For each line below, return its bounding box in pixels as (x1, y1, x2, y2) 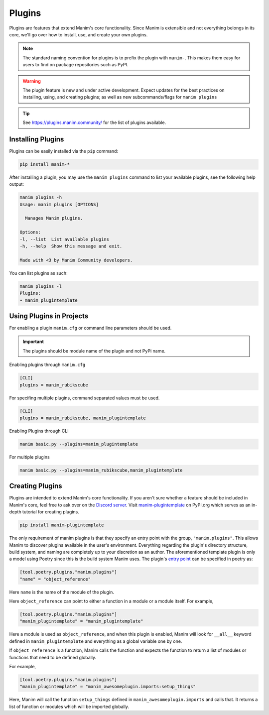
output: (9, 181, 24, 187)
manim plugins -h (19, 195, 62, 200)
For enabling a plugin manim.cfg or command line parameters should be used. (9, 325, 172, 331)
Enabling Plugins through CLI (9, 428, 69, 434)
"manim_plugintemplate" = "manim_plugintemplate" (19, 618, 143, 624)
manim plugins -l (19, 283, 62, 289)
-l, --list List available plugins (19, 237, 110, 242)
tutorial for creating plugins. (22, 509, 80, 515)
